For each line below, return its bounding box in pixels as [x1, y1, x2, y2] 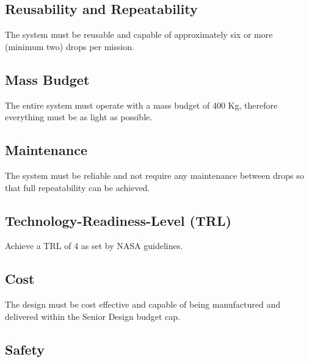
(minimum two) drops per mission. [5, 40, 134, 52]
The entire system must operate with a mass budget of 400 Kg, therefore [5, 98, 278, 111]
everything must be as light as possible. [5, 110, 153, 123]
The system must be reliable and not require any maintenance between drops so [5, 168, 304, 181]
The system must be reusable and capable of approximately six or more [5, 28, 273, 41]
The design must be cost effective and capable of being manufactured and [5, 298, 280, 311]
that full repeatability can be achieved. [5, 181, 150, 194]
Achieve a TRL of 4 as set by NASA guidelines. [5, 239, 183, 252]
